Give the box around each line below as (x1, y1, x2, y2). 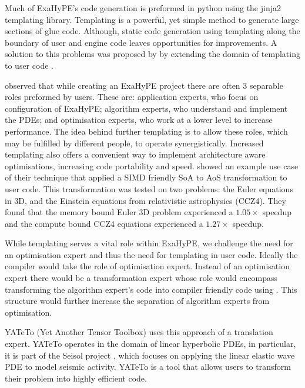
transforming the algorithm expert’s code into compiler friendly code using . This (5, 283, 297, 295)
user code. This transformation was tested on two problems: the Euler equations (5, 182, 293, 195)
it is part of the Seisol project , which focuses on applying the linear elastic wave (5, 349, 295, 361)
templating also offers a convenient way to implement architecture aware (5, 148, 266, 160)
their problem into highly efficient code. (5, 372, 147, 384)
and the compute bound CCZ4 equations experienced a (5, 217, 203, 229)
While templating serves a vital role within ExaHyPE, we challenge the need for (5, 237, 293, 249)
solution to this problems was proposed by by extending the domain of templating (5, 48, 300, 60)
